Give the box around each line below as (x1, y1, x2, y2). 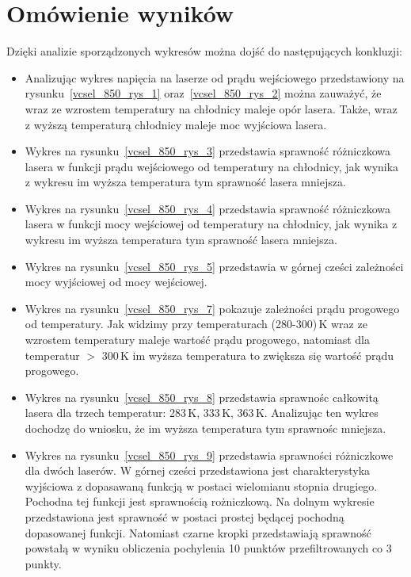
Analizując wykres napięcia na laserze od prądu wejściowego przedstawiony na (25, 69, 405, 86)
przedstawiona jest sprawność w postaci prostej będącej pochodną (25, 508, 344, 525)
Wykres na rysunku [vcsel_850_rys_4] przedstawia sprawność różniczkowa (25, 200, 391, 216)
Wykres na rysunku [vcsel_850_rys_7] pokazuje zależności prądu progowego (25, 300, 400, 316)
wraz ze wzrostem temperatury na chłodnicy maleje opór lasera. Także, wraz (25, 100, 398, 117)
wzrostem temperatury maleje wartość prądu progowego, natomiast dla (25, 331, 371, 348)
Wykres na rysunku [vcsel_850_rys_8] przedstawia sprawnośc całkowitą (25, 388, 379, 405)
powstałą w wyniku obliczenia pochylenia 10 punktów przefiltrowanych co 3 (25, 540, 392, 556)
